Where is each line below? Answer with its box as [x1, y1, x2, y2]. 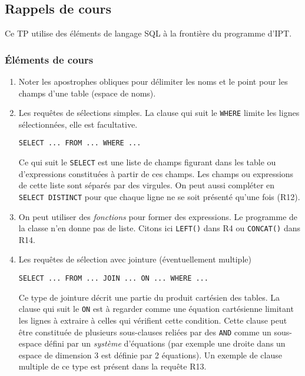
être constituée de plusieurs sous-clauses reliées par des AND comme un [18, 325, 271, 338]
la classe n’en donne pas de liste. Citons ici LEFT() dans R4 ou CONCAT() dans [18, 222, 300, 234]
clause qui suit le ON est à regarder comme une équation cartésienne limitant [18, 302, 294, 315]
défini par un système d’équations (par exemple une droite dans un [44, 337, 286, 350]
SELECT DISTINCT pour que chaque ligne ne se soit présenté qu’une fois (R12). [18, 190, 300, 202]
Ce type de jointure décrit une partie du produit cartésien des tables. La [18, 291, 280, 303]
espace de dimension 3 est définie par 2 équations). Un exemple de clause [18, 348, 282, 361]
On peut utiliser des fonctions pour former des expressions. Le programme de [18, 210, 298, 222]
